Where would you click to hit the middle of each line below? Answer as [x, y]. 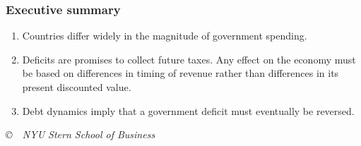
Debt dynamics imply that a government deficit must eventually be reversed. [188, 110]
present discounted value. [77, 87]
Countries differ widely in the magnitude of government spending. [165, 36]
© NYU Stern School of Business [81, 134]
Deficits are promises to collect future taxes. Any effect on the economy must [189, 59]
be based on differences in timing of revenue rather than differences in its [180, 73]
